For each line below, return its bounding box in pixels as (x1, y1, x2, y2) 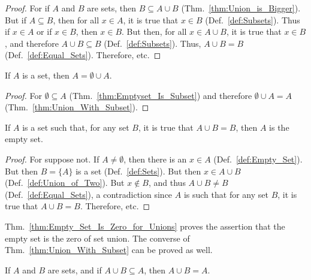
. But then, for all (122, 25, 187, 38)
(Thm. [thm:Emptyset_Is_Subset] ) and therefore (69, 89, 252, 101)
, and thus (148, 176, 186, 189)
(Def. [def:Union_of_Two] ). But (5, 176, 125, 189)
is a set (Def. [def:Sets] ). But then (76, 164, 201, 177)
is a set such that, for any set (22, 121, 129, 133)
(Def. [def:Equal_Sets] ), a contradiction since (5, 188, 173, 200)
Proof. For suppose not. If (5, 152, 99, 165)
